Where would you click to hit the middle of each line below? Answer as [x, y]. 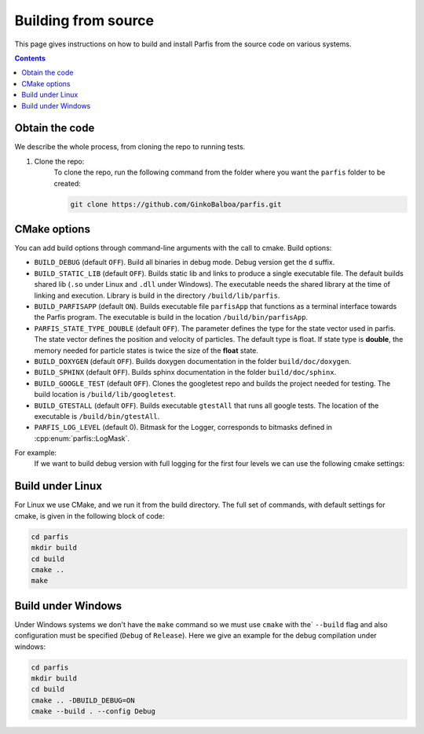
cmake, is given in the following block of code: [90, 516]
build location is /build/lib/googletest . [105, 395]
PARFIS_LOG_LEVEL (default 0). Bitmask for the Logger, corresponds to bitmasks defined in [183, 428]
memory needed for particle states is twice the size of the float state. [146, 350]
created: [68, 183]
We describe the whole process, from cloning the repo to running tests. [130, 147]
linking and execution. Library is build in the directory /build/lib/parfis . [157, 295]
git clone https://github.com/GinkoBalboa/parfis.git [176, 204]
